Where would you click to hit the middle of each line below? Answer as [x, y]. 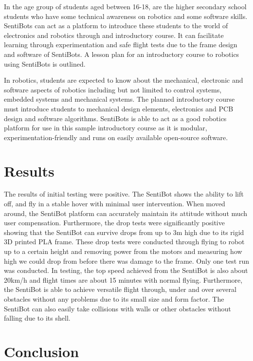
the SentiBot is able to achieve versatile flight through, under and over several [120, 289]
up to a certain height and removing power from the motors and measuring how [123, 251]
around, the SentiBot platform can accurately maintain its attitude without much [126, 213]
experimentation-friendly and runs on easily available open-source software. [116, 137]
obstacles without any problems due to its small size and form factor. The [114, 298]
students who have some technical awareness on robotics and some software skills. [126, 16]
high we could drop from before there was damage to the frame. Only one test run [126, 261]
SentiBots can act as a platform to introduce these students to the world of [116, 26]
